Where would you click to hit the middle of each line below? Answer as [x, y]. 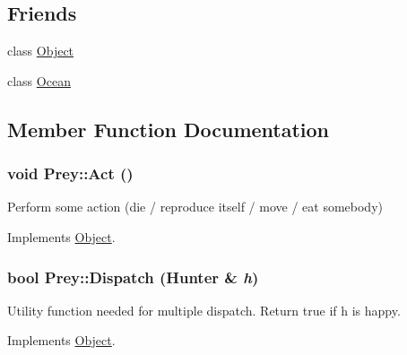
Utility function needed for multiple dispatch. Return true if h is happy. [204, 310]
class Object [41, 51]
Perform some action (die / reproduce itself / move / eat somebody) [195, 207]
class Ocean [39, 80]
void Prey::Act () [70, 173]
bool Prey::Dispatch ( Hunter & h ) [133, 277]
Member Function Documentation [169, 129]
